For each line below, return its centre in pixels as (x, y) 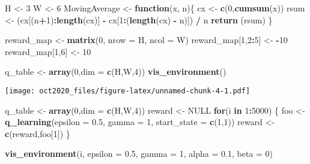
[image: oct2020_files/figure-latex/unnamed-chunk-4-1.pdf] (128, 91)
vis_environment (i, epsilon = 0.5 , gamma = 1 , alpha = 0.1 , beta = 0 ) (139, 154)
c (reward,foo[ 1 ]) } (38, 133)
